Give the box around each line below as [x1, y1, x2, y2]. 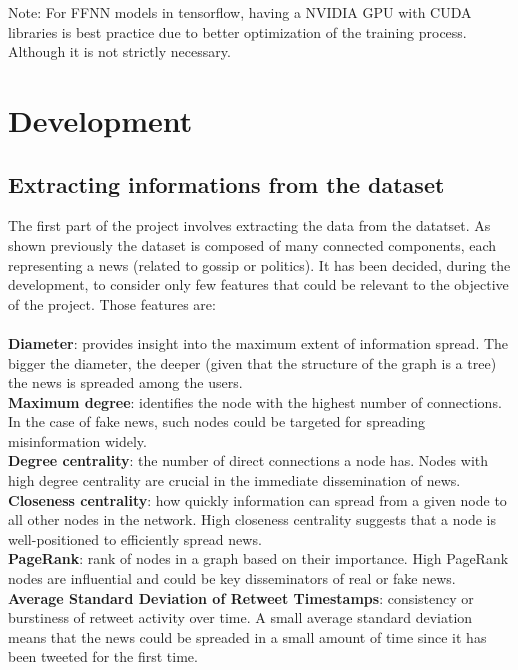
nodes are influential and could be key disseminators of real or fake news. [8, 568, 456, 589]
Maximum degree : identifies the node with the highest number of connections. [8, 391, 502, 412]
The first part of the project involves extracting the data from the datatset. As [8, 215, 491, 236]
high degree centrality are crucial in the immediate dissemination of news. [8, 470, 461, 491]
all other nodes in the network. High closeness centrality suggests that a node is [8, 509, 496, 530]
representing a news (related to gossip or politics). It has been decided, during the [8, 254, 511, 275]
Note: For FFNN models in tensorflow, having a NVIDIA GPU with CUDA [8, 2, 472, 22]
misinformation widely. [8, 430, 147, 451]
